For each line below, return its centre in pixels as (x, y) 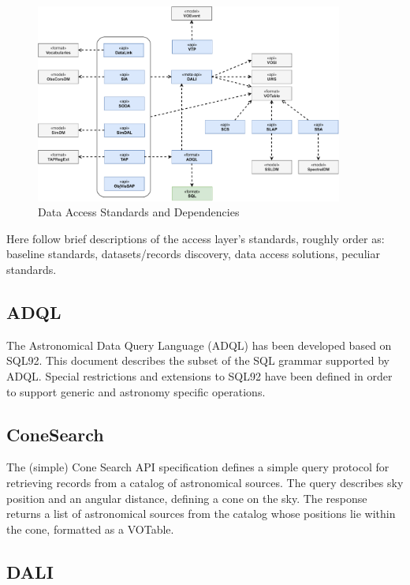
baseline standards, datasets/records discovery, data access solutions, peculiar (193, 254)
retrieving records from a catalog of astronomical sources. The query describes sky (205, 483)
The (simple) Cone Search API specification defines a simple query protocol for (198, 467)
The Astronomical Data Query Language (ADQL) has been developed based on (199, 345)
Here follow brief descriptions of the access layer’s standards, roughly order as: (196, 238)
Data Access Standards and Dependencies (139, 212)
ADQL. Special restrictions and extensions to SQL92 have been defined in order (199, 376)
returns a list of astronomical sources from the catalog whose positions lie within (201, 514)
